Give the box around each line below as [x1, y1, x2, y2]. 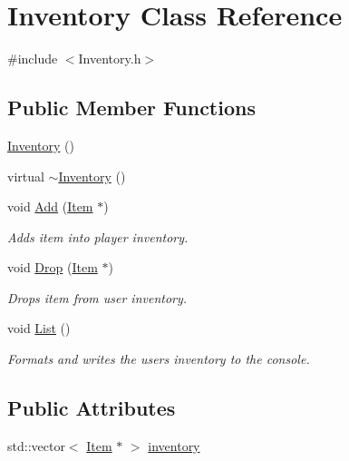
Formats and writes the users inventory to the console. [7, 349, 310, 368]
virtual [7, 166, 44, 185]
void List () [7, 319, 71, 338]
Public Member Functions [7, 93, 256, 122]
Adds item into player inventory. [7, 227, 189, 246]
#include [7, 49, 58, 68]
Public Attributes [7, 394, 176, 422]
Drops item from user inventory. [7, 288, 188, 307]
